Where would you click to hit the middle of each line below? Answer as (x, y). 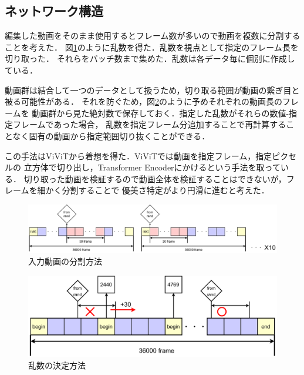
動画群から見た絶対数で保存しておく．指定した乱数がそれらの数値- (161, 113)
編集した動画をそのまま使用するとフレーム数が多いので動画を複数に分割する (153, 36)
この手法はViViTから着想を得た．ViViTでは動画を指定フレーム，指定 (139, 155)
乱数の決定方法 (57, 365)
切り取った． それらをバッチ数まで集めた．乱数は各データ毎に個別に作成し (150, 58)
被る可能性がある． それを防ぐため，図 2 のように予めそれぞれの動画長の (143, 101)
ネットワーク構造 (54, 11)
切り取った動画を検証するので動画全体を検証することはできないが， (155, 178)
